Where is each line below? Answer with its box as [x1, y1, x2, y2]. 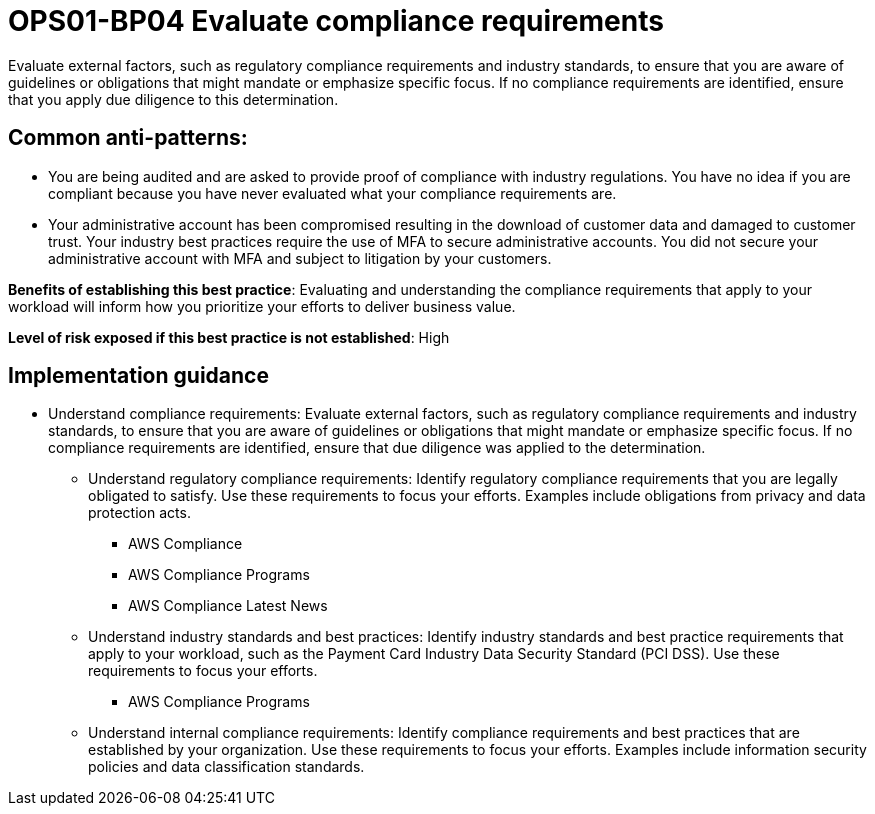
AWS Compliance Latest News [128, 597, 328, 615]
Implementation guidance [8, 363, 269, 389]
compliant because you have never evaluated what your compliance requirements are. [48, 184, 617, 202]
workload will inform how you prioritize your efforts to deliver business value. [8, 297, 516, 315]
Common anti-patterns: [8, 125, 248, 151]
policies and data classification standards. [88, 758, 365, 776]
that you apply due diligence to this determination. [8, 90, 339, 108]
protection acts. [88, 504, 191, 522]
